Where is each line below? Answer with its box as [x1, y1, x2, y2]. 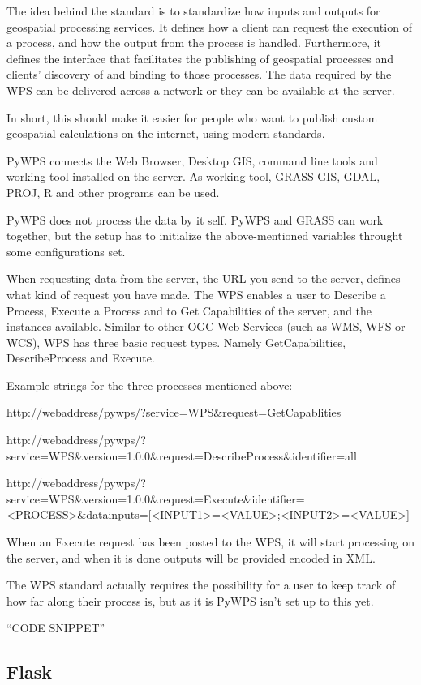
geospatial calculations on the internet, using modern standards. [6, 125, 325, 142]
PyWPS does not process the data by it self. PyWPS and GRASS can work [6, 211, 384, 228]
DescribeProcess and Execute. [6, 349, 155, 366]
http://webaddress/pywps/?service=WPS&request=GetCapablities [6, 404, 342, 421]
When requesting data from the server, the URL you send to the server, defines [6, 270, 401, 287]
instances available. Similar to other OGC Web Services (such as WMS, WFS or [6, 318, 406, 335]
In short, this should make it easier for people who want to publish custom [6, 109, 378, 126]
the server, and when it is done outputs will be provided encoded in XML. [6, 549, 376, 566]
